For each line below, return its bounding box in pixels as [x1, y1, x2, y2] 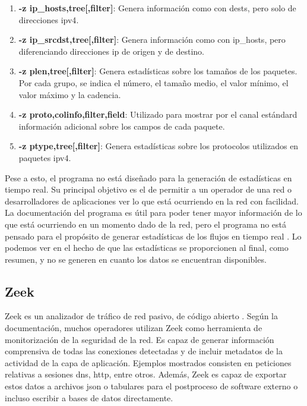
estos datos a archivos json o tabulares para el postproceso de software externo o [5, 380, 298, 392]
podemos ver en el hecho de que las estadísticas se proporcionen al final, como [5, 241, 289, 254]
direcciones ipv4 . [18, 13, 79, 26]
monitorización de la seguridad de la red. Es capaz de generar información [5, 333, 274, 345]
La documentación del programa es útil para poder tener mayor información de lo [5, 206, 302, 219]
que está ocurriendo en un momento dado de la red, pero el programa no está [5, 218, 287, 230]
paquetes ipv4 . [18, 151, 71, 163]
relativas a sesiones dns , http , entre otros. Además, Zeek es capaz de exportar [5, 368, 287, 380]
